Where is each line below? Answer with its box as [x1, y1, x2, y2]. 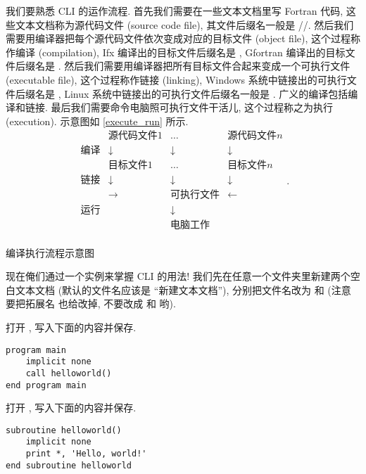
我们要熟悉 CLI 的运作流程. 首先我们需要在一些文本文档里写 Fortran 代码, [6, 4, 343, 18]
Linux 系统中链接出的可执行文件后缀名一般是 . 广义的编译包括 [64, 86, 348, 101]
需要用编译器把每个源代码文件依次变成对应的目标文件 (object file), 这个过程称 [6, 31, 360, 46]
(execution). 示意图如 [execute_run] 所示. [6, 113, 189, 128]
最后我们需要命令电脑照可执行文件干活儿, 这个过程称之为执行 [51, 100, 334, 115]
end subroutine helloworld [6, 460, 132, 470]
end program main [6, 380, 87, 390]
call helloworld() [25, 368, 112, 378]
